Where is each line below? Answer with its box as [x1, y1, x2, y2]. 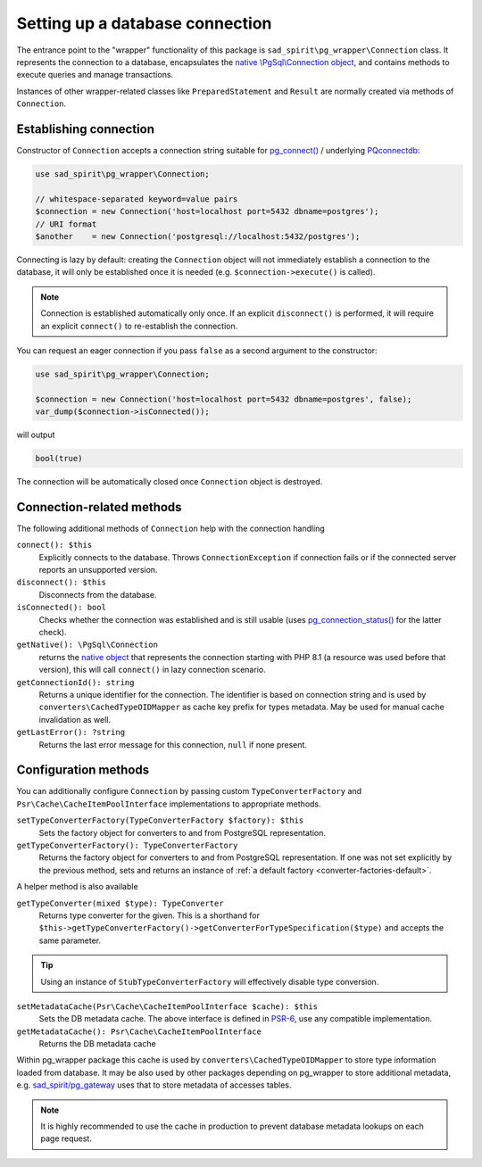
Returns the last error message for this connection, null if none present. [38, 739, 308, 749]
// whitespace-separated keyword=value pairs [35, 194, 238, 204]
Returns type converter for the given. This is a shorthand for [38, 910, 261, 921]
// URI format [35, 219, 97, 229]
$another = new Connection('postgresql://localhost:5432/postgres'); [35, 231, 361, 241]
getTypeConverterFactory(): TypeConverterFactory [16, 840, 238, 851]
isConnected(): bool [16, 602, 107, 613]
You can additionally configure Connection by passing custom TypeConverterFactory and [16, 786, 361, 797]
